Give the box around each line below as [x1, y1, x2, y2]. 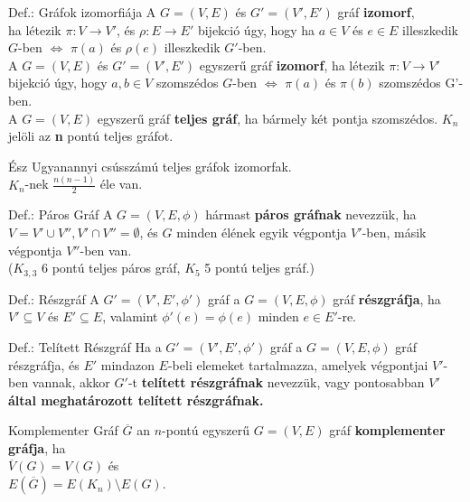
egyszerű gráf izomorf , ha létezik [199, 55, 385, 74]
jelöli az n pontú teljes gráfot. [8, 126, 174, 145]
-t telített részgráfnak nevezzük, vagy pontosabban [127, 373, 425, 392]
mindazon [100, 355, 155, 374]
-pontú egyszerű [162, 421, 250, 440]
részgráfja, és [8, 355, 80, 374]
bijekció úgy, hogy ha [197, 20, 315, 39]
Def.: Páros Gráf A [8, 205, 113, 224]
